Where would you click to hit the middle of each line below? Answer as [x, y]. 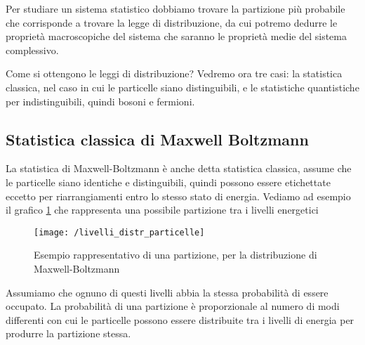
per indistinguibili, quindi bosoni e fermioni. [100, 101]
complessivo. [32, 50]
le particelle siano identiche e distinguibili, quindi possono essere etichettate [168, 182]
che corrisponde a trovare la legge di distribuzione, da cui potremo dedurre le [172, 22]
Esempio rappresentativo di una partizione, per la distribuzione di [175, 255]
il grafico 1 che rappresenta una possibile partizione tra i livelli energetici [162, 210]
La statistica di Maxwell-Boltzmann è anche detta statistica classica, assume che [179, 168]
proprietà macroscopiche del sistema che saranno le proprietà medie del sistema [176, 36]
